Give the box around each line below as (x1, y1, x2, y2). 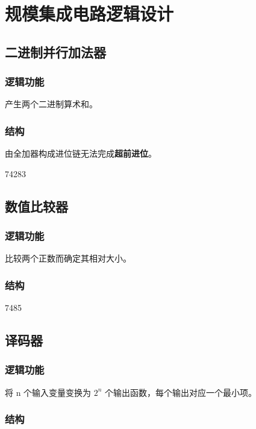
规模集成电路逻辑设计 (5, 1, 174, 26)
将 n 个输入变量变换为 (5, 386, 92, 398)
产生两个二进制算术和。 (5, 98, 98, 110)
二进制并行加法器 (5, 42, 106, 61)
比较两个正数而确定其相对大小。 (5, 252, 131, 265)
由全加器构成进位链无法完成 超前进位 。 (5, 147, 157, 160)
